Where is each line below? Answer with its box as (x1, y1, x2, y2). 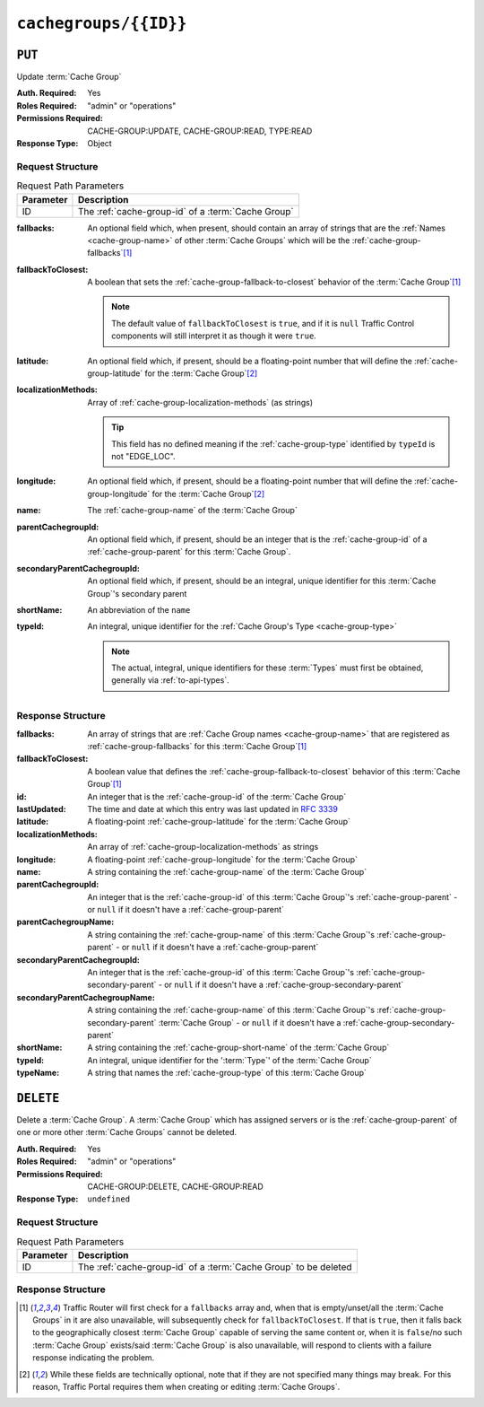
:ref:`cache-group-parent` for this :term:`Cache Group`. (87, 546, 291, 557)
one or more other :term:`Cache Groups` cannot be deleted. (16, 1127, 238, 1138)
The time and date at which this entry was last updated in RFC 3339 (87, 803, 338, 814)
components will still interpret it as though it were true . (111, 330, 317, 341)
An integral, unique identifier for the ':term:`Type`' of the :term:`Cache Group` (87, 1054, 372, 1065)
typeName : (16, 1068, 60, 1079)
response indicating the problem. (32, 1352, 155, 1363)
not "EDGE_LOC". (111, 451, 176, 461)
